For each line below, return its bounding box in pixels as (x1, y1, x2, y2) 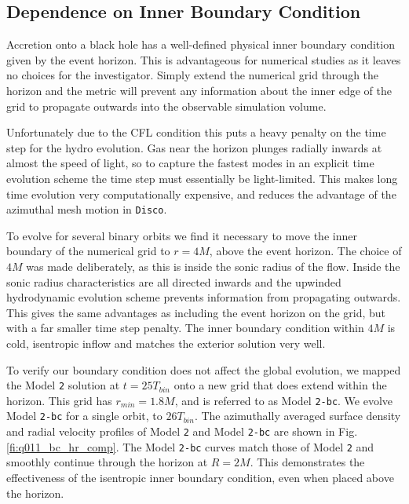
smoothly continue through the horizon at (6, 454, 208, 470)
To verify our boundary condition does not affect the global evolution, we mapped (6, 361, 401, 378)
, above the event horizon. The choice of (209, 243, 402, 259)
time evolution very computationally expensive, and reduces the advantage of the (6, 185, 396, 202)
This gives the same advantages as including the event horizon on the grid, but (6, 304, 386, 320)
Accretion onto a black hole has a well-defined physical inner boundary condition (6, 36, 395, 53)
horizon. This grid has (6, 392, 112, 408)
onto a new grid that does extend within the (173, 377, 387, 393)
